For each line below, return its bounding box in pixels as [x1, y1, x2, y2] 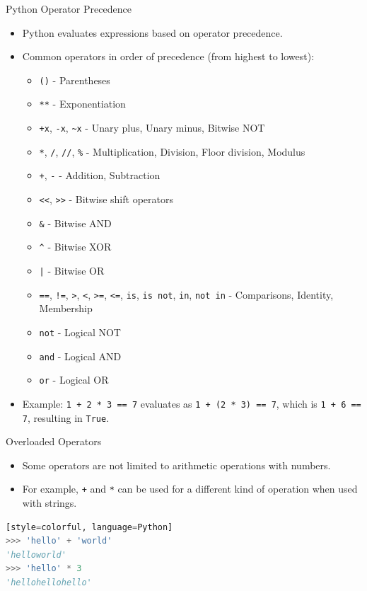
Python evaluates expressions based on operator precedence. [22, 25, 283, 40]
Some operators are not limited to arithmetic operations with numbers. [22, 457, 331, 472]
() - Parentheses [39, 72, 110, 87]
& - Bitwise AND [39, 215, 112, 230]
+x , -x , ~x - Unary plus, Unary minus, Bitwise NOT [39, 120, 265, 135]
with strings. [22, 495, 77, 510]
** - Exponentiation [39, 96, 126, 111]
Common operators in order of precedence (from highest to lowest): [22, 49, 315, 64]
